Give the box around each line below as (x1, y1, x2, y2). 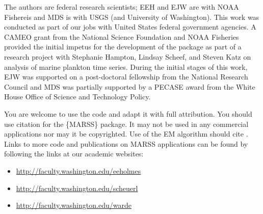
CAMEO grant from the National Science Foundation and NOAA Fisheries (4, 31, 239, 42)
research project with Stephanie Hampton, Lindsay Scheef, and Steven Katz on (4, 51, 251, 62)
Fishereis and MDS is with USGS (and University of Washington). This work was (4, 11, 259, 22)
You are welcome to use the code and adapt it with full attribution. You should (4, 108, 252, 119)
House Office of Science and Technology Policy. (4, 91, 151, 102)
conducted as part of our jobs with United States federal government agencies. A (4, 21, 256, 32)
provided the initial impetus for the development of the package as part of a (4, 41, 242, 52)
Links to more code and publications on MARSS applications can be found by (4, 138, 248, 149)
